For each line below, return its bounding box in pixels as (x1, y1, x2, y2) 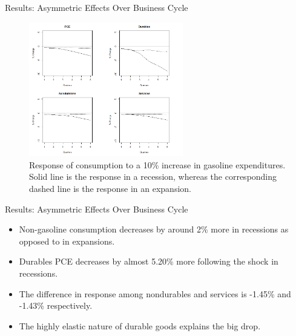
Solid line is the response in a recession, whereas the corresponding (29, 170, 277, 183)
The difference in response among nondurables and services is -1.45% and (19, 287, 291, 300)
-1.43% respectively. (19, 299, 93, 312)
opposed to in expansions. (19, 234, 115, 247)
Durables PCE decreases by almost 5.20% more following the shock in (19, 255, 278, 268)
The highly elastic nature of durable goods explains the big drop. (19, 319, 261, 332)
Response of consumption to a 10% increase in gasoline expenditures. (29, 158, 286, 171)
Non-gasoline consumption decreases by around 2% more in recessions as (19, 223, 289, 236)
